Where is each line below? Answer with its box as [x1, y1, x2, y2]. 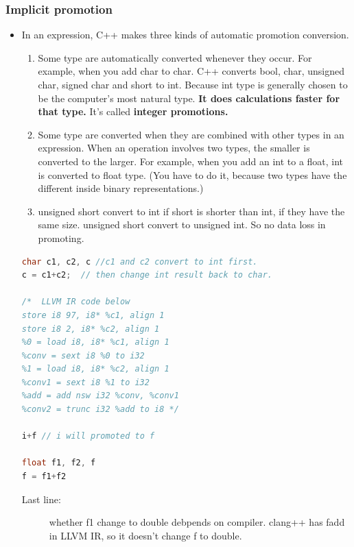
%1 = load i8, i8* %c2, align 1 [21, 364, 169, 374]
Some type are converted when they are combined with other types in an [38, 127, 344, 141]
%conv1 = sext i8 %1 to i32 [21, 377, 150, 387]
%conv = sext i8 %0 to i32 [21, 350, 145, 361]
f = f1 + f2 [21, 472, 67, 482]
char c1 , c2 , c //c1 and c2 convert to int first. [21, 256, 258, 267]
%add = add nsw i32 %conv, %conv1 [21, 391, 179, 401]
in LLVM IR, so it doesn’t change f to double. [49, 528, 242, 542]
